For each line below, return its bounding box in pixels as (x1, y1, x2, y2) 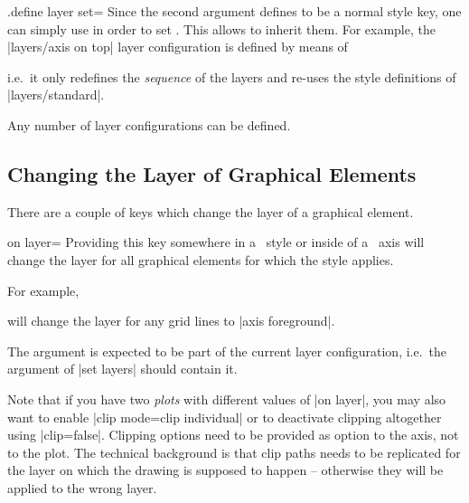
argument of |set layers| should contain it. (7, 359, 238, 378)
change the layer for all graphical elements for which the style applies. (7, 250, 394, 269)
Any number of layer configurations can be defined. (7, 115, 291, 134)
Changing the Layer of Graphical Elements (7, 159, 417, 187)
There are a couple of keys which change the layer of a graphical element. (7, 202, 414, 221)
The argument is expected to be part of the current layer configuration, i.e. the (7, 341, 447, 360)
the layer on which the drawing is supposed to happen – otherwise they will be (7, 460, 444, 479)
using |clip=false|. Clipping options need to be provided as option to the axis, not (7, 425, 459, 444)
